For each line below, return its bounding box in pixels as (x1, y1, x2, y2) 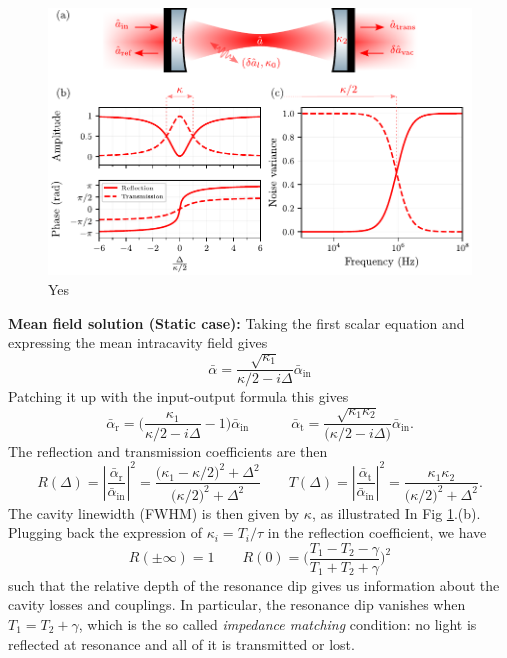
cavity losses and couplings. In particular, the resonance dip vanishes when (8, 594, 466, 615)
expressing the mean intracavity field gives (8, 332, 268, 353)
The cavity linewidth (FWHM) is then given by (8, 502, 300, 523)
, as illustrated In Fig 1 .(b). (311, 502, 481, 523)
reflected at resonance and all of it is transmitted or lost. (8, 633, 355, 654)
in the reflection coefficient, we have (267, 522, 487, 543)
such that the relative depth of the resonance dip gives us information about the (8, 574, 500, 595)
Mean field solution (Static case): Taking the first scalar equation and (8, 312, 465, 333)
